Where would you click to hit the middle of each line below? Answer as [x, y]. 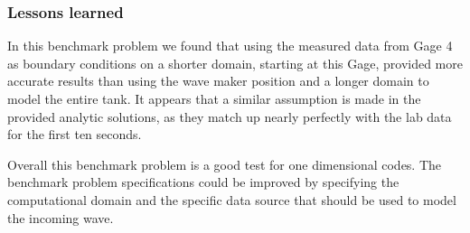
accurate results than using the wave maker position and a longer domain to [218, 81]
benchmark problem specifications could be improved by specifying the [203, 182]
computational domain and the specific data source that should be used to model [232, 199]
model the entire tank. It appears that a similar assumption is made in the [214, 98]
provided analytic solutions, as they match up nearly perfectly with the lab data [230, 116]
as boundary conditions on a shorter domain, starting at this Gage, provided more [235, 63]
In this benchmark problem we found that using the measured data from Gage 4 [230, 46]
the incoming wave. [61, 217]
